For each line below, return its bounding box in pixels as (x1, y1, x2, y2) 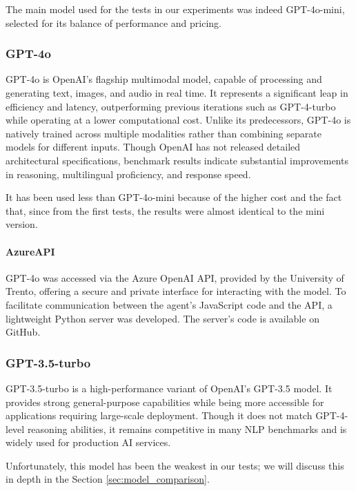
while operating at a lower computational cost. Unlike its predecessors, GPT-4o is (6, 113, 351, 127)
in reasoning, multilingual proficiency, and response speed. (6, 166, 251, 181)
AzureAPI (6, 244, 55, 258)
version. (6, 217, 38, 231)
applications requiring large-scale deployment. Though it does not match (6, 408, 313, 423)
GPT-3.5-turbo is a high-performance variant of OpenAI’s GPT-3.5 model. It (6, 381, 333, 395)
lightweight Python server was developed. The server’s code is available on (6, 311, 319, 325)
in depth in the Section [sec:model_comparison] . (6, 472, 210, 486)
